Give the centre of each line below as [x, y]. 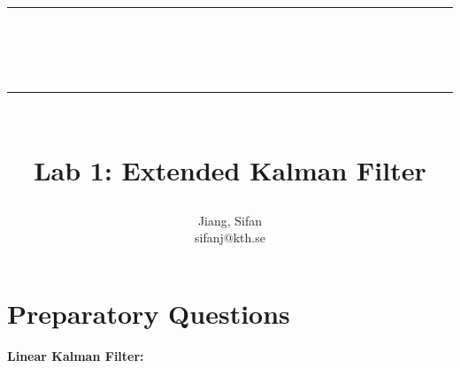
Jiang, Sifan [230, 220]
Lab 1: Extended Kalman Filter [230, 169]
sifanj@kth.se [230, 238]
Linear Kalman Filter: [76, 355]
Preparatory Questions [149, 313]
